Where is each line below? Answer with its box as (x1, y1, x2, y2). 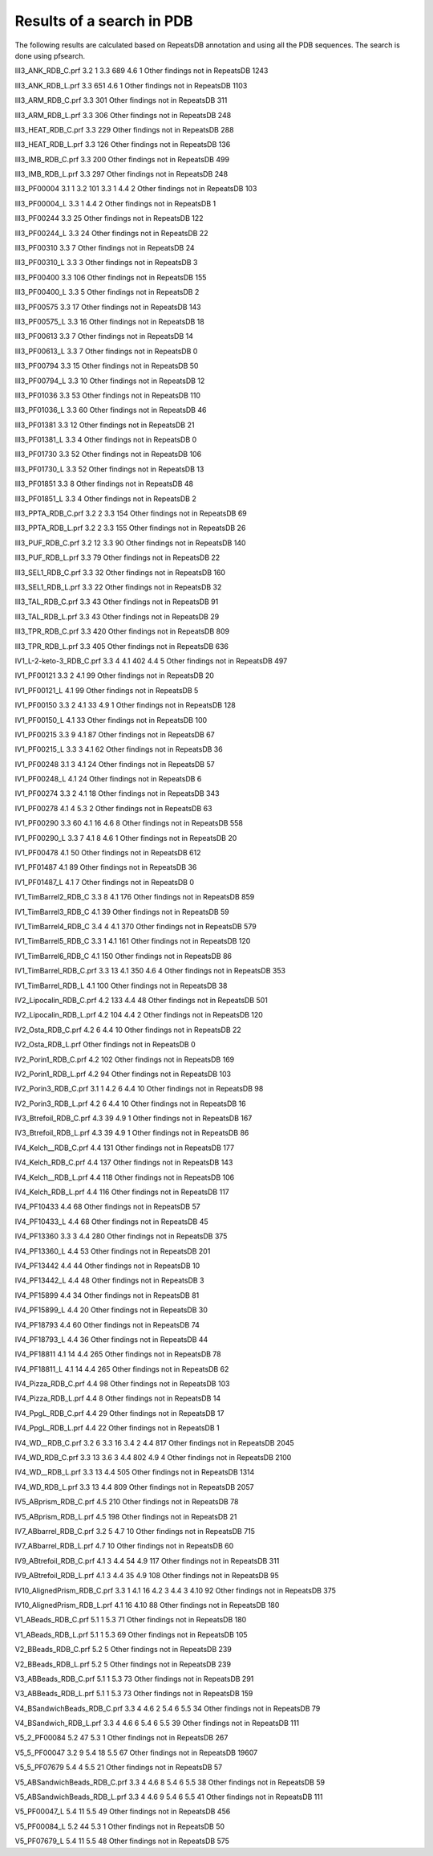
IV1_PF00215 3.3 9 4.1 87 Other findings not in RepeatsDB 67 (14, 729, 216, 739)
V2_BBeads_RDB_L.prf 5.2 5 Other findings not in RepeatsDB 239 (14, 1659, 232, 1669)
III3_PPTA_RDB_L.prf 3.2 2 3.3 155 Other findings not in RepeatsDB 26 (14, 523, 246, 533)
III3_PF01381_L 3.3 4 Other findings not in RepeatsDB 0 (14, 434, 197, 445)
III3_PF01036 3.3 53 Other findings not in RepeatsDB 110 (14, 390, 200, 400)
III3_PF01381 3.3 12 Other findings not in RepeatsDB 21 (14, 420, 195, 430)
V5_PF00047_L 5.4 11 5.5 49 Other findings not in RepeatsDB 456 (14, 1807, 231, 1817)
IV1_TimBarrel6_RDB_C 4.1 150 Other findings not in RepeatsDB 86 (14, 951, 233, 961)
